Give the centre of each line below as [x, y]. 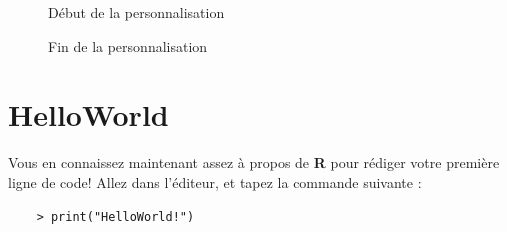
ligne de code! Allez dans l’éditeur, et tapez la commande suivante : [215, 181]
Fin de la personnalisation [128, 45]
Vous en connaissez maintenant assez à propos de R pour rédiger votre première [254, 162]
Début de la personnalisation [136, 12]
